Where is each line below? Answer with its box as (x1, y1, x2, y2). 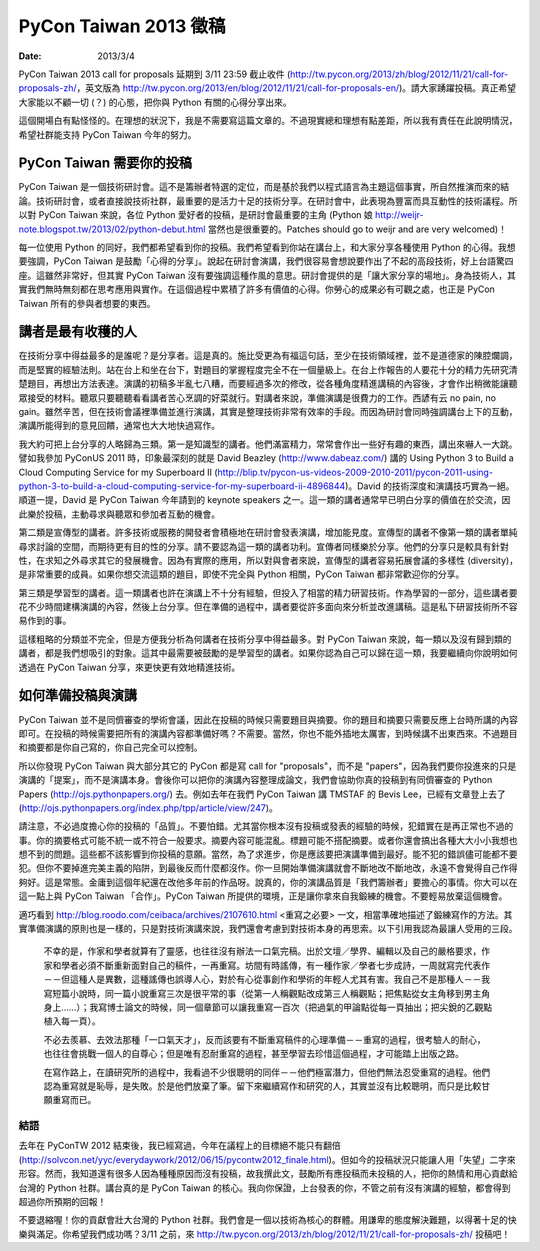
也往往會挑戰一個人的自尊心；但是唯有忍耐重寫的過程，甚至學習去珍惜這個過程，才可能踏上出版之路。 (43, 1048, 464, 1060)
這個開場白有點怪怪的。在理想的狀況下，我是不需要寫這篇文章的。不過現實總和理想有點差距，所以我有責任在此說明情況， (18, 115, 518, 127)
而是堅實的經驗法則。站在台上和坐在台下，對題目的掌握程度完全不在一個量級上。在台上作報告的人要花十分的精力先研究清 (18, 363, 518, 375)
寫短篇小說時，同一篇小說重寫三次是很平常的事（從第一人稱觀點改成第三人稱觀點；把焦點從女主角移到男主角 (43, 987, 490, 999)
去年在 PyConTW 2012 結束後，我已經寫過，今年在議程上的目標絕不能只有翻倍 (18, 1140, 341, 1152)
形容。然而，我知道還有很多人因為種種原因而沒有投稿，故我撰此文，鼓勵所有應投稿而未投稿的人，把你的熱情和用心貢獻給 (18, 1168, 518, 1180)
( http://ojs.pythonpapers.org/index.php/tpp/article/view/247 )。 (18, 801, 279, 814)
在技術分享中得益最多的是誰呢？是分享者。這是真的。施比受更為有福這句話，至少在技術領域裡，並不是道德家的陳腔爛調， (18, 350, 518, 362)
